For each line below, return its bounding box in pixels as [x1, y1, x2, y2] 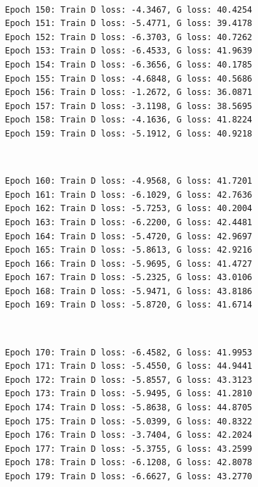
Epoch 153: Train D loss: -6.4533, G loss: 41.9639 [5, 46, 252, 56]
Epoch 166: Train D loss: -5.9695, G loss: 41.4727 [5, 258, 252, 269]
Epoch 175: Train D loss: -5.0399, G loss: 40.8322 [5, 416, 252, 426]
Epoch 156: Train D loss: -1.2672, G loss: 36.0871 [5, 87, 252, 98]
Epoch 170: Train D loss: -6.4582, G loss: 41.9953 [5, 347, 252, 358]
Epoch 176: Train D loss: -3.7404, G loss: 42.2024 [5, 430, 252, 441]
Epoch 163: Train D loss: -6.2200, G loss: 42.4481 [5, 217, 252, 227]
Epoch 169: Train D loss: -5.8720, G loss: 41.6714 [5, 300, 252, 310]
